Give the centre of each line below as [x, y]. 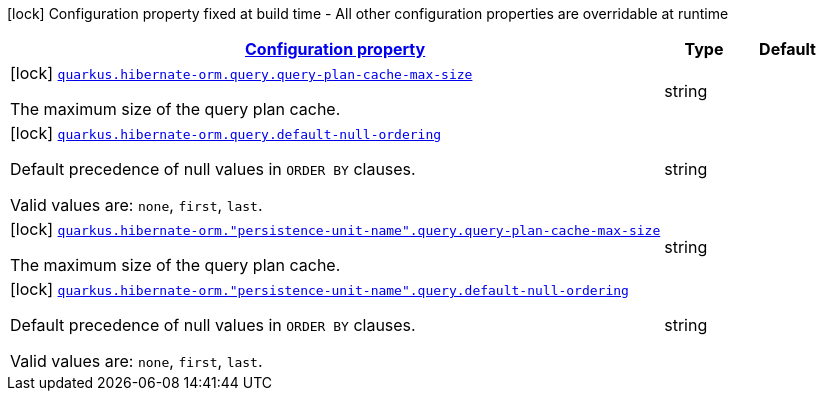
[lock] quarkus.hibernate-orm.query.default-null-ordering [226, 133]
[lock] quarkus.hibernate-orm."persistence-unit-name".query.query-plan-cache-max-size [335, 229]
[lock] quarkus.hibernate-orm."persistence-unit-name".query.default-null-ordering [319, 289]
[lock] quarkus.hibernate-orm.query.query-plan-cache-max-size [241, 73]
